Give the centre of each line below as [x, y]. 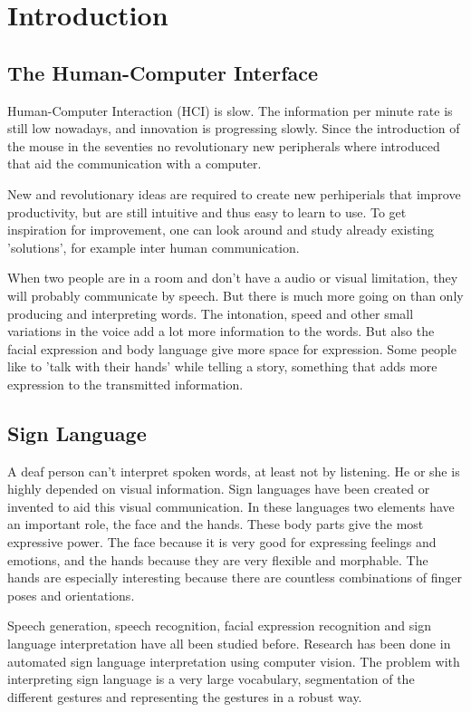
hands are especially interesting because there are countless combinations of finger [235, 577]
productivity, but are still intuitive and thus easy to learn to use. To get [207, 212]
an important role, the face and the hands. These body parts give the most [216, 524]
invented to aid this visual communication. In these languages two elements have [231, 506]
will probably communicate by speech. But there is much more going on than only [235, 295]
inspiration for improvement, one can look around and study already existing [221, 230]
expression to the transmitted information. [125, 384]
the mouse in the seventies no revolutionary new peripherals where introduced [224, 145]
